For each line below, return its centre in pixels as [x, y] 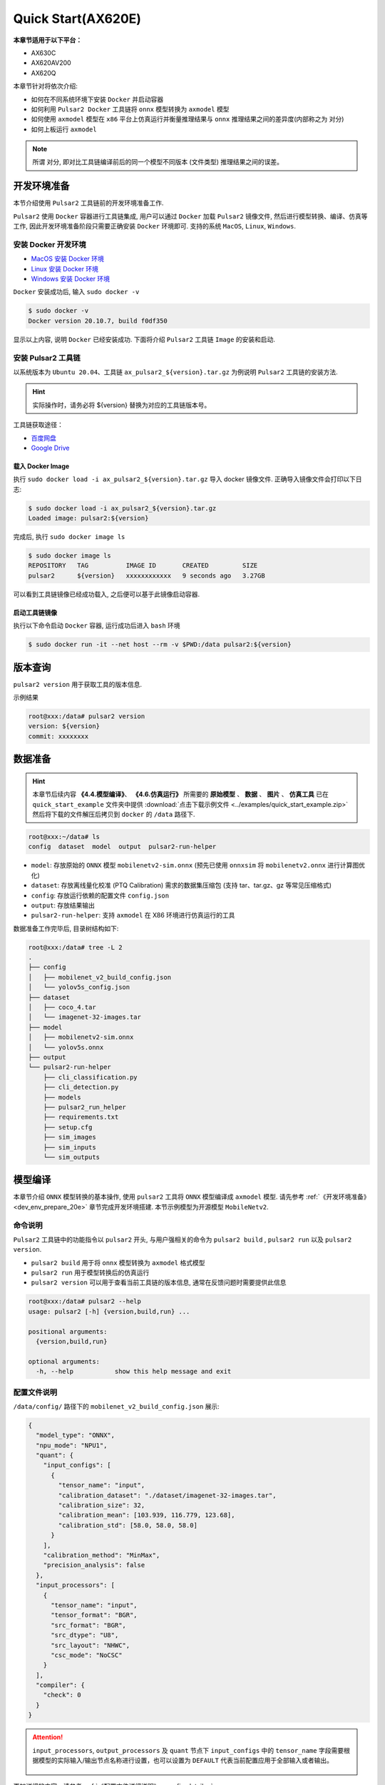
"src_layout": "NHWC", [91, 1645]
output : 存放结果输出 [63, 905]
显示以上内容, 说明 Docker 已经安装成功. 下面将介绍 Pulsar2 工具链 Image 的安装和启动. [144, 339]
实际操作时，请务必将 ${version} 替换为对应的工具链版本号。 [122, 405]
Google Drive [50, 448]
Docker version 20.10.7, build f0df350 [98, 321]
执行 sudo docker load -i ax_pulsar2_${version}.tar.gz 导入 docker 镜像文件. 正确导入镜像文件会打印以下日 [188, 479]
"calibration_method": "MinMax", [102, 1555]
